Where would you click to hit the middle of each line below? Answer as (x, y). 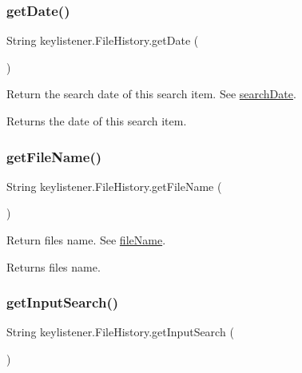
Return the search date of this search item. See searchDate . (151, 94)
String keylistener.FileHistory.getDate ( (103, 40)
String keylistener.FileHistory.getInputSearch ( (120, 332)
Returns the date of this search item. (97, 121)
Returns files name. (54, 266)
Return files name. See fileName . (86, 240)
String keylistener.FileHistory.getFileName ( (114, 186)
